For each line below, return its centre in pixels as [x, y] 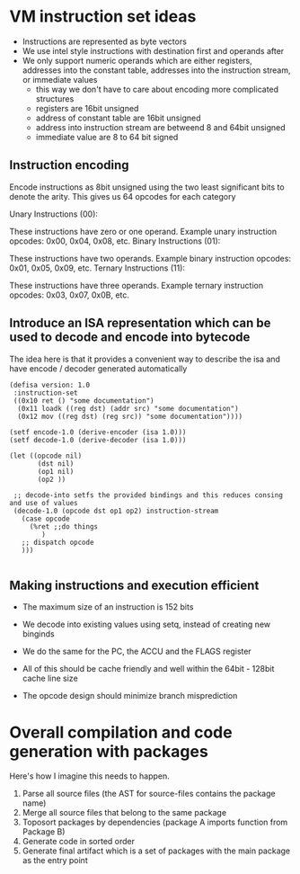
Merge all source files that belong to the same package [124, 813]
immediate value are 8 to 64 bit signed [107, 137]
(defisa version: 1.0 [50, 385]
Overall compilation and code [121, 732]
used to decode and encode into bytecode [130, 338]
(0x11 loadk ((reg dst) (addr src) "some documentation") [128, 408]
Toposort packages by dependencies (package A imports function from [155, 822]
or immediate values [60, 79]
